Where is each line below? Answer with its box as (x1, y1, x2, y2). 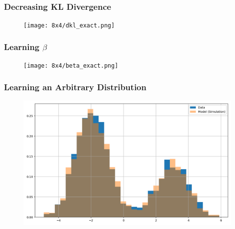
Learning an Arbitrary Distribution (4, 80, 146, 93)
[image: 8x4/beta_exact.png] (23, 62, 118, 70)
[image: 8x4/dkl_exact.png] (23, 22, 115, 29)
